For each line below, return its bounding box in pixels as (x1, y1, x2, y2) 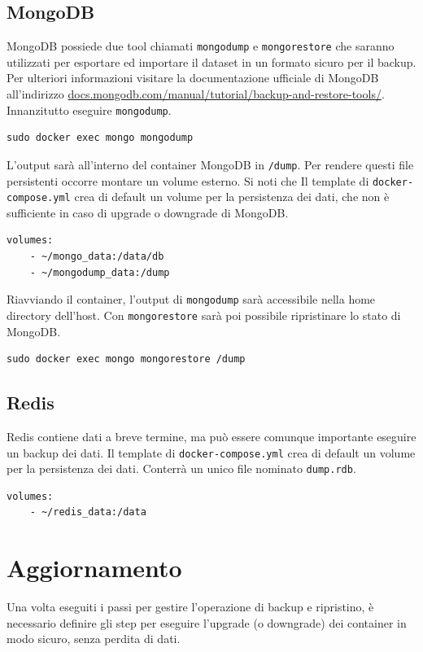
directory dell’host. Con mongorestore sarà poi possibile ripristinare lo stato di (7, 306, 401, 323)
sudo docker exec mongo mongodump (7, 132, 194, 144)
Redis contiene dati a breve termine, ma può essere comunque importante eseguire (7, 427, 416, 444)
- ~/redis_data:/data (29, 506, 146, 519)
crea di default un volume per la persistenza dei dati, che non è (74, 188, 390, 205)
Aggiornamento (7, 551, 182, 584)
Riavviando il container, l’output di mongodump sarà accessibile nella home (7, 291, 376, 308)
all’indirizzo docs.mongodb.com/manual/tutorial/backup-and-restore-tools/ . (7, 85, 385, 103)
